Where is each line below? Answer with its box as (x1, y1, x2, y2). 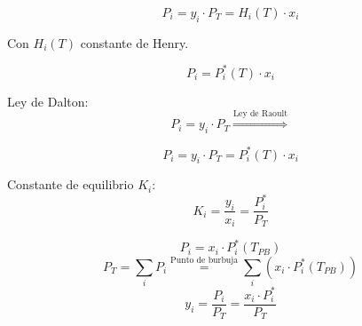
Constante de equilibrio (7, 175, 134, 194)
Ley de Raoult (233, 109, 287, 119)
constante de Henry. (80, 33, 189, 52)
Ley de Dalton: (7, 91, 89, 110)
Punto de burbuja (170, 256, 239, 266)
